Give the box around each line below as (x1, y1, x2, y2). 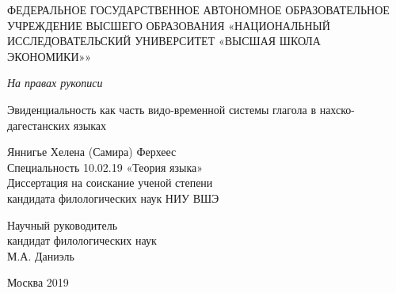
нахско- (319, 101, 355, 117)
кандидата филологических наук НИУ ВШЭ (7, 189, 219, 206)
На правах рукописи (7, 74, 103, 91)
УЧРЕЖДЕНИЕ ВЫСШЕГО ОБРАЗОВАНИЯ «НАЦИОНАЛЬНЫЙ (7, 17, 330, 33)
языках (73, 116, 107, 133)
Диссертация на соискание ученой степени (7, 174, 213, 191)
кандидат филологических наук (7, 232, 157, 249)
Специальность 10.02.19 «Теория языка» (7, 158, 203, 175)
